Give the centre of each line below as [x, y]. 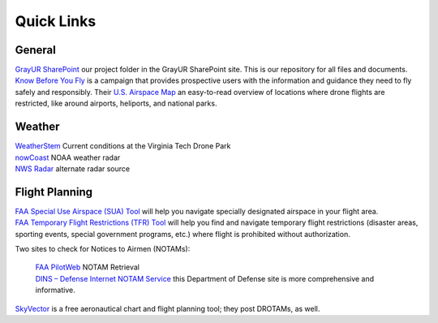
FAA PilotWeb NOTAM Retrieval [87, 267]
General [36, 50]
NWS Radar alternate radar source [72, 168]
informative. [56, 290]
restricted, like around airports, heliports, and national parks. [116, 103]
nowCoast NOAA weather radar [68, 157]
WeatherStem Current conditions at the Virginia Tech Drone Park [123, 146]
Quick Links [56, 21]
